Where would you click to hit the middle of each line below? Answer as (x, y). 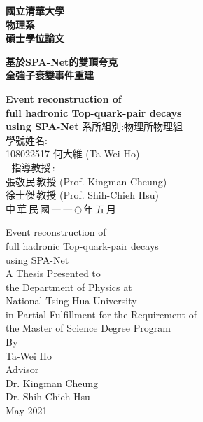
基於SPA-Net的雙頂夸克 (62, 61)
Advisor (22, 369)
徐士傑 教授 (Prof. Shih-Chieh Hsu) (82, 195)
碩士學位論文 (35, 38)
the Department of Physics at (69, 287)
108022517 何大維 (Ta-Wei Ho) (73, 154)
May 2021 (27, 410)
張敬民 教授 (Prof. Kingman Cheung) (86, 181)
